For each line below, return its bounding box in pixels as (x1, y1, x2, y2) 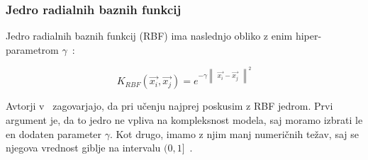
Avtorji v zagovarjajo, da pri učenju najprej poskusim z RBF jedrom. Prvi (6, 98, 333, 113)
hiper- (295, 28, 322, 43)
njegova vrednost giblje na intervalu (6, 140, 161, 155)
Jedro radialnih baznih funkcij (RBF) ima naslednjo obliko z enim (6, 28, 293, 43)
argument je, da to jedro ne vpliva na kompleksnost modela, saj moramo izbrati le (6, 113, 363, 127)
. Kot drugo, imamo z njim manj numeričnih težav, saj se (109, 126, 359, 141)
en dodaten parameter (6, 126, 102, 141)
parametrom (6, 42, 59, 57)
